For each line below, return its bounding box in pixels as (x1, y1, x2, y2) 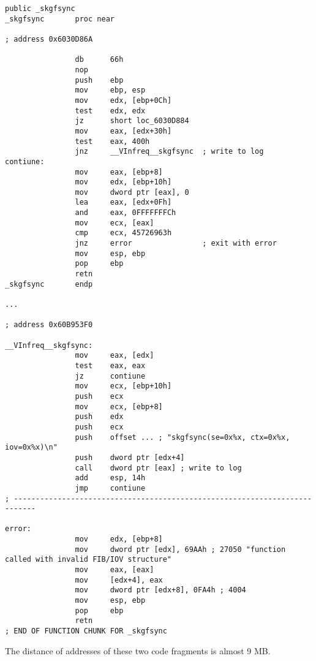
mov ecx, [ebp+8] (75, 402, 163, 411)
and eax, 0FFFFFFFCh (75, 208, 176, 217)
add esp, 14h (75, 474, 146, 483)
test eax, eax (75, 361, 146, 370)
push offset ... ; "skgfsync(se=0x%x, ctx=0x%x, (75, 432, 290, 442)
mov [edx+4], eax (75, 575, 163, 584)
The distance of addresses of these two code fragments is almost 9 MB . (5, 644, 271, 657)
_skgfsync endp (5, 279, 93, 289)
